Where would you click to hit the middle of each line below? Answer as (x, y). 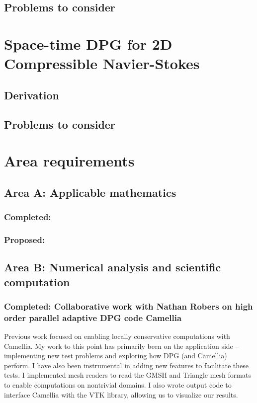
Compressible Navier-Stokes (102, 63)
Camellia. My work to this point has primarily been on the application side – (122, 346)
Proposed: (25, 239)
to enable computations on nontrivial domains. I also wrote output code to (118, 385)
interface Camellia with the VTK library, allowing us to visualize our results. (121, 394)
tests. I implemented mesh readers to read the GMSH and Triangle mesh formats (128, 375)
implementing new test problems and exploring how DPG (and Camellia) (116, 356)
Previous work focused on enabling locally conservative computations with (117, 336)
